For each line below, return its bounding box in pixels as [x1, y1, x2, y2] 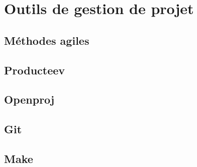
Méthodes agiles [4, 32, 89, 48]
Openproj [4, 92, 55, 107]
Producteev [4, 62, 65, 77]
